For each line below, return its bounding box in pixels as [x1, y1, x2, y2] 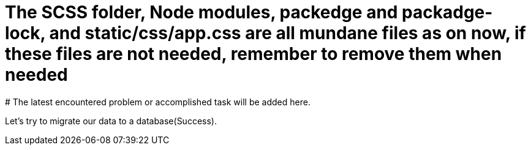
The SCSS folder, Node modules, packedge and [5, 2, 398, 23]
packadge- [402, 2, 493, 23]
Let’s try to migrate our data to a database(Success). [5, 115, 217, 126]
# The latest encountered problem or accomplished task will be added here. [5, 96, 311, 107]
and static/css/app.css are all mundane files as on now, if [49, 23, 526, 43]
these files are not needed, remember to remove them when [5, 43, 502, 64]
